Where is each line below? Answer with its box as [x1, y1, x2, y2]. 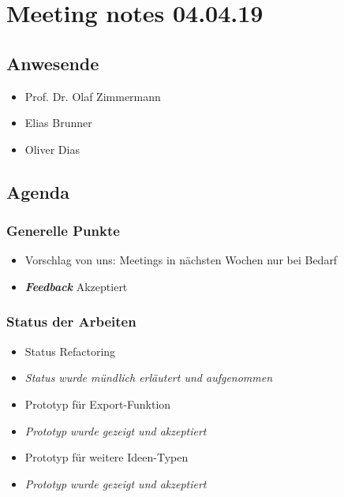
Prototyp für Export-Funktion [24, 395, 171, 412]
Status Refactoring [24, 342, 116, 359]
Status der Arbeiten [6, 312, 136, 331]
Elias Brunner [24, 114, 92, 131]
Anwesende [6, 50, 99, 75]
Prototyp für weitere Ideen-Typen [24, 449, 189, 465]
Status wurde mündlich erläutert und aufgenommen [24, 369, 273, 386]
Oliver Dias [24, 140, 80, 157]
